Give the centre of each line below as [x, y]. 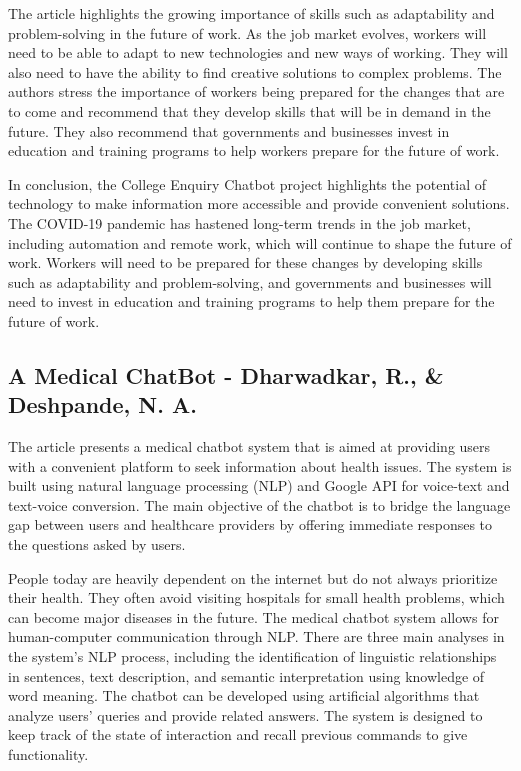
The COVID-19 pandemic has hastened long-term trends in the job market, [239, 222]
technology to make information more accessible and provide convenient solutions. [259, 203]
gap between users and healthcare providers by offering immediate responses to [250, 524]
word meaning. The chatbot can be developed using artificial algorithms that [244, 695]
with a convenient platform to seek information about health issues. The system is [260, 465]
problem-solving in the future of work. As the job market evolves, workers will [247, 32]
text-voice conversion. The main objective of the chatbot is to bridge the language [259, 504]
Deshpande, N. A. [102, 404]
